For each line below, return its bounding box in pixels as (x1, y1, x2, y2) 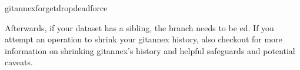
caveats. (5, 56, 33, 68)
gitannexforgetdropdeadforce (5, 2, 108, 14)
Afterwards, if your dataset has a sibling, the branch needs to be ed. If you (5, 21, 274, 34)
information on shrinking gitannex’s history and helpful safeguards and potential (5, 44, 295, 56)
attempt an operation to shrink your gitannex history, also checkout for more (5, 33, 282, 45)
